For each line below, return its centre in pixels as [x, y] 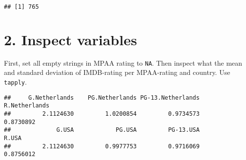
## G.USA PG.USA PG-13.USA [102, 130]
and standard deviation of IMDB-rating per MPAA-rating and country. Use [117, 72]
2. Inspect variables [71, 39]
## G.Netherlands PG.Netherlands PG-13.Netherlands [102, 98]
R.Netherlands [27, 106]
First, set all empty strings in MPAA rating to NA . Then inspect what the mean [123, 62]
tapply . [15, 82]
